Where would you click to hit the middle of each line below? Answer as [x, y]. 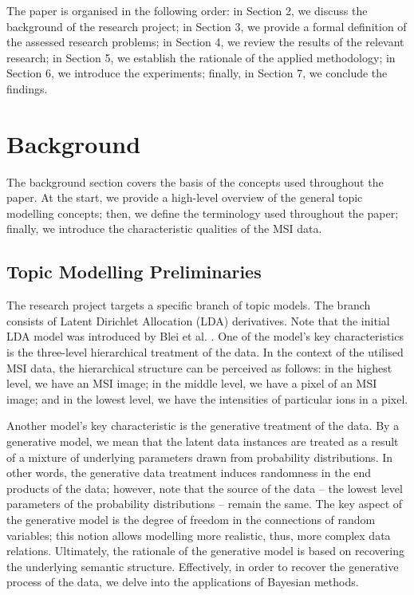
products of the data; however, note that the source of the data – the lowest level [205, 488]
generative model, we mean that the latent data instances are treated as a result [203, 441]
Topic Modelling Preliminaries [134, 272]
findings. [27, 88]
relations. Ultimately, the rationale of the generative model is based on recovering [205, 551]
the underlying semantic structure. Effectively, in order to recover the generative [203, 566]
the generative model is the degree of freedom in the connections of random [191, 519]
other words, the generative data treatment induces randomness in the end [189, 473]
